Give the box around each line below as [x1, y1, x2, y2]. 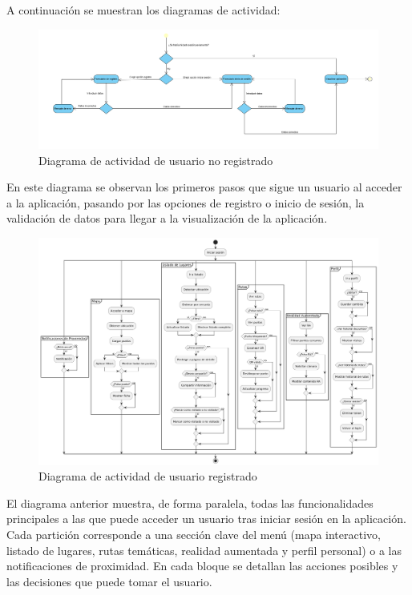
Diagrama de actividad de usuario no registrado [38, 151, 273, 168]
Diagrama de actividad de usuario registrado [38, 468, 257, 484]
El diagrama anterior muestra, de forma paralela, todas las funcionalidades [6, 494, 374, 511]
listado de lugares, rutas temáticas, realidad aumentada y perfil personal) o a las [6, 541, 402, 558]
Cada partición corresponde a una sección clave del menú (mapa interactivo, [6, 526, 381, 543]
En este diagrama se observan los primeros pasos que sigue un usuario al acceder [6, 179, 402, 195]
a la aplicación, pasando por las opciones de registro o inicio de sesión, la [6, 194, 365, 211]
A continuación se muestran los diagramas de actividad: [6, 2, 281, 18]
